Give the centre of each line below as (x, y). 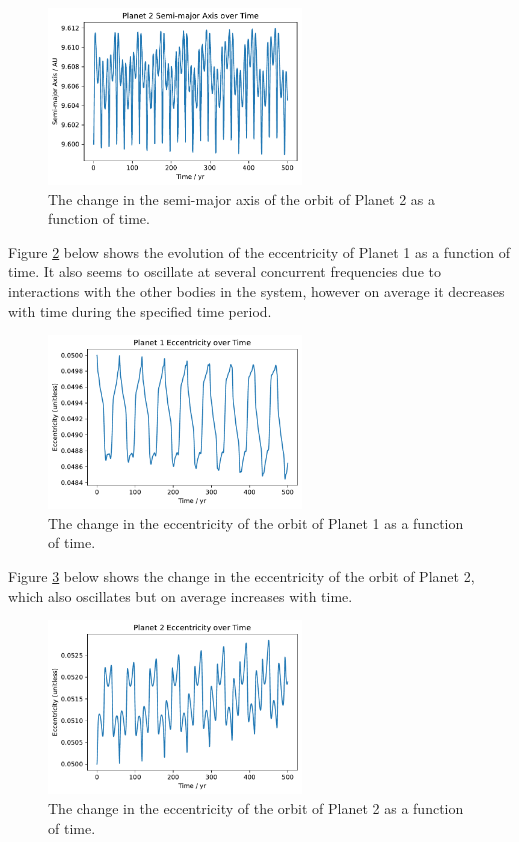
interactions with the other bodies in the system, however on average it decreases (256, 290)
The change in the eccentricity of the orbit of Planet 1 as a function (256, 522)
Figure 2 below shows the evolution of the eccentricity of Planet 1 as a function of (259, 251)
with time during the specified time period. (140, 310)
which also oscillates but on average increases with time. (180, 595)
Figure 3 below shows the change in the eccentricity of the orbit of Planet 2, (241, 576)
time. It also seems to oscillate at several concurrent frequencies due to (224, 271)
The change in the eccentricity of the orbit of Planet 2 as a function (256, 808)
